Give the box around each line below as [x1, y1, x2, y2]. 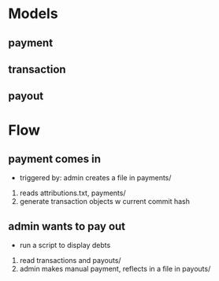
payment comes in [8, 152, 101, 165]
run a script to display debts [19, 241, 111, 250]
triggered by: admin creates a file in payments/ [19, 173, 172, 183]
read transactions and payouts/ [19, 256, 121, 265]
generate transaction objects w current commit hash [19, 197, 191, 206]
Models [8, 5, 58, 23]
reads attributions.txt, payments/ [19, 188, 126, 198]
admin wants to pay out [8, 220, 126, 233]
